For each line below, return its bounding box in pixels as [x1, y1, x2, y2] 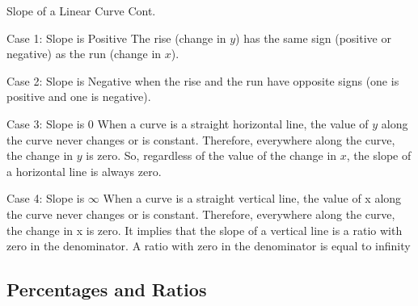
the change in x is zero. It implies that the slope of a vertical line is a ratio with [6, 221, 403, 238]
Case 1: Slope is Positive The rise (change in [6, 29, 226, 46]
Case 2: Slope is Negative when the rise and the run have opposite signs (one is [6, 72, 399, 89]
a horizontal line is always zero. [6, 162, 162, 179]
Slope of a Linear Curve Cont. [6, 2, 156, 19]
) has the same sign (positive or [235, 29, 391, 46]
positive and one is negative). [6, 88, 151, 105]
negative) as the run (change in [6, 45, 162, 62]
